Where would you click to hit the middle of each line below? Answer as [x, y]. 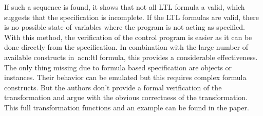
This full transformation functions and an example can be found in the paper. [127, 107]
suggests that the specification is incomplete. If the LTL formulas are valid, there [131, 17]
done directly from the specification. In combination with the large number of [126, 47]
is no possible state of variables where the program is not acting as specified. [125, 27]
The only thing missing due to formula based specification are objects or [118, 67]
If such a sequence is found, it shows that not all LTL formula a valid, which [125, 7]
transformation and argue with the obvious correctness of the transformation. [126, 97]
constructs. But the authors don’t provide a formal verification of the [113, 87]
